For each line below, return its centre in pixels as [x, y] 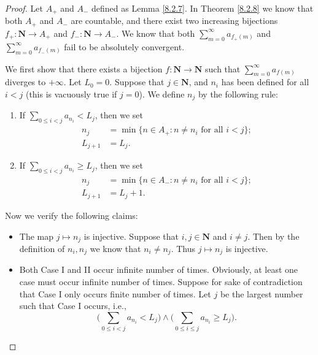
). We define [162, 94]
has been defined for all [265, 82]
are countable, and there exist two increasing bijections [174, 21]
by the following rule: [238, 94]
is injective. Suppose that [131, 236]
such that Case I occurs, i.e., [73, 306]
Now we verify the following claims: [72, 215]
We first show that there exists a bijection [84, 68]
